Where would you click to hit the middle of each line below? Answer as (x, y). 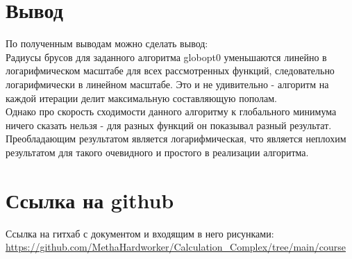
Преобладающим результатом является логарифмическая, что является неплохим (176, 139)
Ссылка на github (90, 200)
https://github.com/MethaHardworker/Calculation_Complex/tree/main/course (176, 247)
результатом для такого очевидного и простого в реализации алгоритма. (157, 152)
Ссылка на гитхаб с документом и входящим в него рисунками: (140, 233)
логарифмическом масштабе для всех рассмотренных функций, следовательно (170, 70)
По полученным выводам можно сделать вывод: (107, 43)
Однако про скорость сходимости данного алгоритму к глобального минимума (171, 111)
